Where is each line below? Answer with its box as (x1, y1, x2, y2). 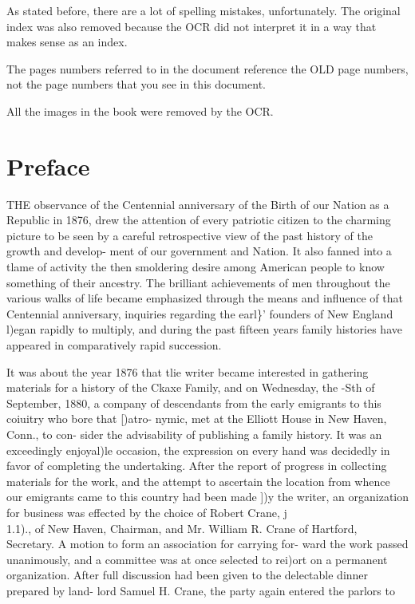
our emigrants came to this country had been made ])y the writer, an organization (6, 488, 409, 505)
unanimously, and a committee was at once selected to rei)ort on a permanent (6, 551, 388, 567)
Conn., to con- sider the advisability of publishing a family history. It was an (6, 426, 382, 442)
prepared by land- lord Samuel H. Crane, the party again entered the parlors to (6, 582, 395, 598)
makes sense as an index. (6, 34, 128, 50)
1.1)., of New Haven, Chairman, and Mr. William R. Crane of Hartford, (6, 519, 358, 536)
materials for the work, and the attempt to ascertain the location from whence (6, 472, 390, 489)
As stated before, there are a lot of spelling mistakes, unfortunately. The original (6, 2, 401, 18)
